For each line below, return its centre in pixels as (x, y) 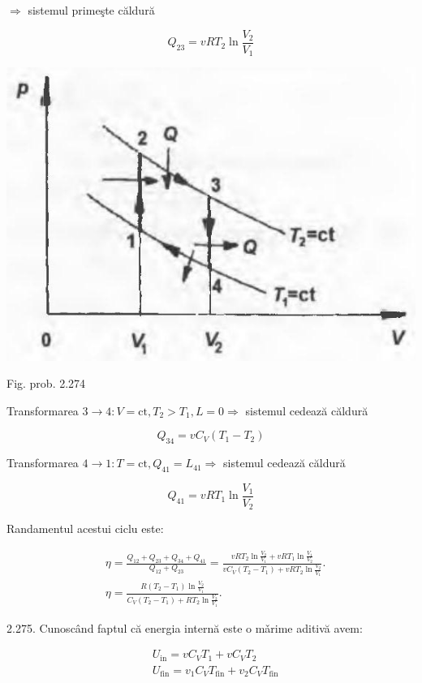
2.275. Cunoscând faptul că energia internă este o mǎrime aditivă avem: (185, 627)
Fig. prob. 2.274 (46, 383)
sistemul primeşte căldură (91, 10)
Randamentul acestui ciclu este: (85, 528)
